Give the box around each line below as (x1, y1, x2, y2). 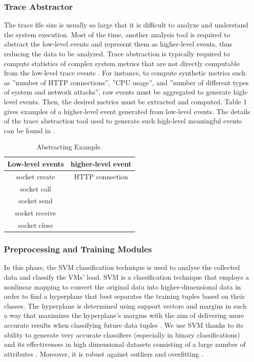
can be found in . (4, 125, 55, 135)
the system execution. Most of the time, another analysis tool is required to (4, 29, 231, 39)
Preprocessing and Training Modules (4, 243, 152, 255)
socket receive (15, 208, 56, 218)
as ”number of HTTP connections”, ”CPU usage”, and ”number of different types (4, 77, 249, 87)
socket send (18, 195, 53, 206)
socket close (18, 220, 53, 230)
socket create (16, 171, 55, 181)
